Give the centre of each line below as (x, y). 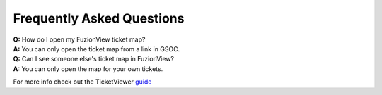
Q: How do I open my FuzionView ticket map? (79, 39)
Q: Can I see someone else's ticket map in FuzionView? (94, 59)
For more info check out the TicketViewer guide (82, 82)
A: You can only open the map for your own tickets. (88, 69)
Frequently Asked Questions (99, 18)
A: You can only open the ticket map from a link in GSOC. (97, 49)
